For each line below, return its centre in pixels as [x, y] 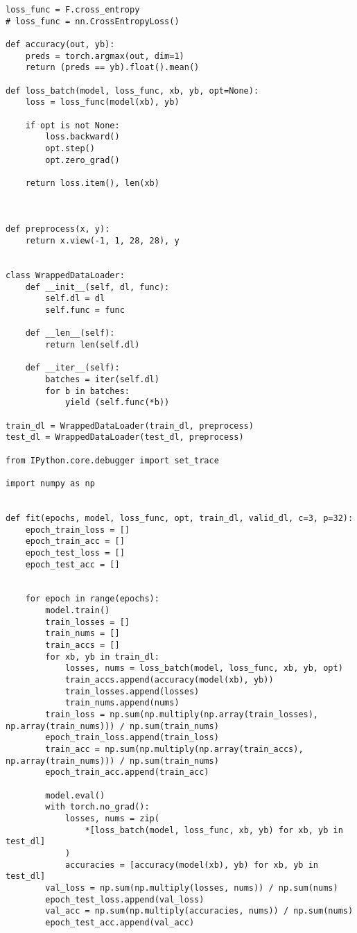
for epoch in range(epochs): [92, 599]
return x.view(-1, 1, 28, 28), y [102, 241]
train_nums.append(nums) [122, 703]
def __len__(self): [70, 333]
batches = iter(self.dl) [102, 379]
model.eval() [75, 795]
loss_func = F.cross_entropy [73, 10]
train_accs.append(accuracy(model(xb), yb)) [169, 680]
